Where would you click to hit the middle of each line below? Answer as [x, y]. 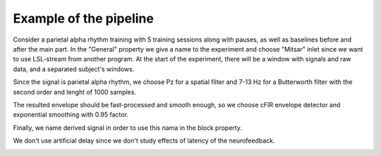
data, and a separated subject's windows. [74, 69]
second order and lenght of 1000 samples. [75, 92]
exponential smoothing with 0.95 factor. [71, 115]
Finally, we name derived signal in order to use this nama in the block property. [128, 128]
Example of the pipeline [84, 18]
